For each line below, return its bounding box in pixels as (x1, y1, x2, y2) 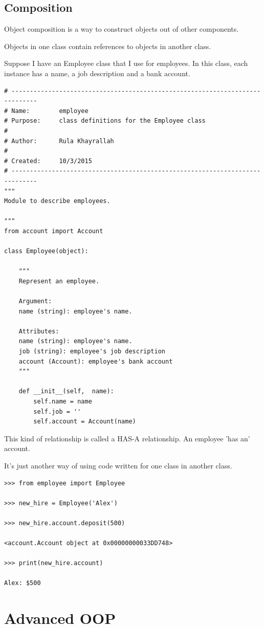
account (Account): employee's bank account (18, 357, 173, 365)
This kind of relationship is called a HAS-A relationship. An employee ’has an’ (4, 433, 250, 443)
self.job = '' (33, 408, 81, 415)
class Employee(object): (4, 248, 89, 255)
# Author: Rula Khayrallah (4, 137, 114, 145)
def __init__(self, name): (18, 388, 114, 395)
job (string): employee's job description (18, 348, 165, 355)
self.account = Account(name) (33, 418, 136, 425)
